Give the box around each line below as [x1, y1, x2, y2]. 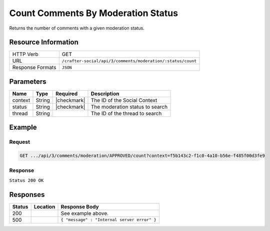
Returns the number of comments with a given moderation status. [9, 25, 144, 31]
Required [55, 90, 77, 97]
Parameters [9, 77, 46, 86]
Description [90, 90, 119, 97]
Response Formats [12, 64, 56, 71]
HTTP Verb [12, 51, 38, 58]
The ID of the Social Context [90, 97, 157, 104]
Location [33, 203, 55, 210]
